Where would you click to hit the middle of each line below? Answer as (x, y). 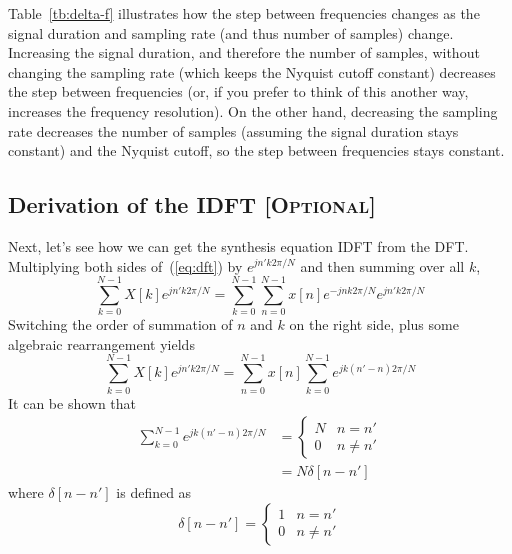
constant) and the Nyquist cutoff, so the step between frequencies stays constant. (256, 150)
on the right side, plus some (374, 324)
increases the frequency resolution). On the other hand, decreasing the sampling (253, 110)
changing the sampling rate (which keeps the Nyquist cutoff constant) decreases (252, 71)
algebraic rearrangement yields (101, 343)
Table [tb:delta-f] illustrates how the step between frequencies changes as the (244, 13)
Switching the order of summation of (120, 324)
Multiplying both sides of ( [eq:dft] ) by (125, 265)
